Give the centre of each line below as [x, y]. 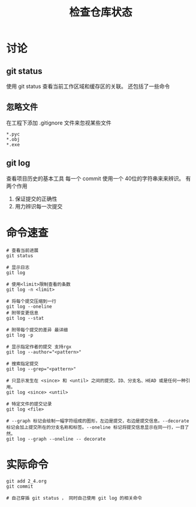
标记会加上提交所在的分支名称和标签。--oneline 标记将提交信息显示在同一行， [91, 427]
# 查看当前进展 [22, 250]
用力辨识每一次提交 [39, 206]
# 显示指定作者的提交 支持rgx [39, 347]
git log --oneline [29, 306]
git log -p [20, 335]
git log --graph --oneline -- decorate [56, 439]
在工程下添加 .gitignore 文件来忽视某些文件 [59, 123]
